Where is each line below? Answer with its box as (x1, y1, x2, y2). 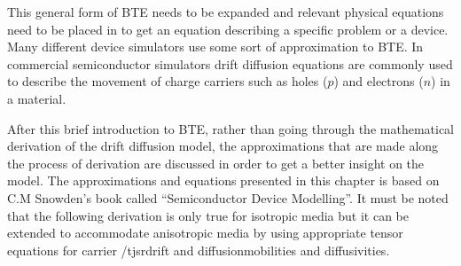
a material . (7, 89, 66, 107)
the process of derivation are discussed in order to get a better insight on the (7, 153, 425, 172)
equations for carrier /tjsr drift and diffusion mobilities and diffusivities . (7, 240, 390, 259)
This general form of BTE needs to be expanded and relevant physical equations (7, 3, 444, 20)
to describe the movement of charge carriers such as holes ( (7, 72, 328, 90)
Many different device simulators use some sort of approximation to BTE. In (7, 37, 424, 56)
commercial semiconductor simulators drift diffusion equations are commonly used (7, 54, 453, 73)
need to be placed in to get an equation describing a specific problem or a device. (7, 20, 449, 38)
